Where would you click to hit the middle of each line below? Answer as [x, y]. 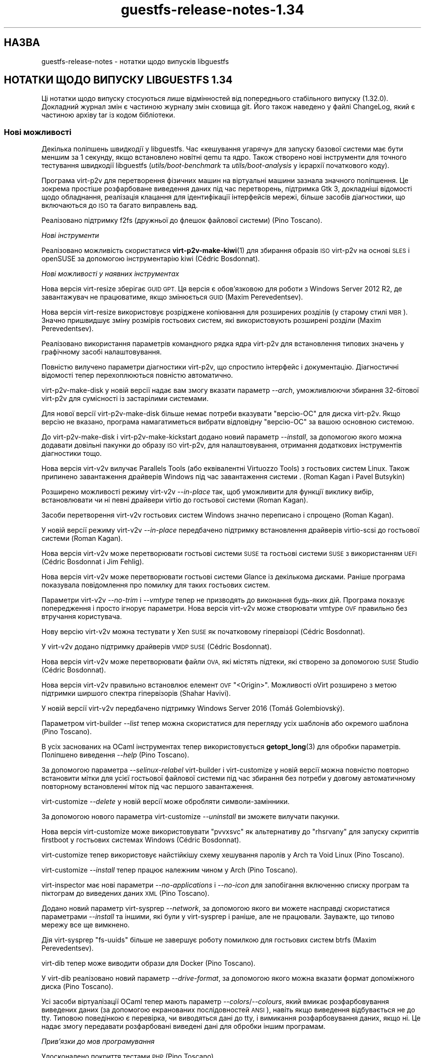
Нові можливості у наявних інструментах [110, 274]
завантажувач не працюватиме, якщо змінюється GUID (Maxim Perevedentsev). [172, 297]
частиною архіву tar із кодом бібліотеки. [108, 115]
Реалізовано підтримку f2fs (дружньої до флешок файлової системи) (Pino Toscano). [182, 220]
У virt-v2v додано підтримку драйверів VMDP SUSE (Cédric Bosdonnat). [156, 647]
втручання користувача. [82, 617]
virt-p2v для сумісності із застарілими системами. [125, 399]
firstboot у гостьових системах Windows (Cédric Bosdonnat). [141, 840]
